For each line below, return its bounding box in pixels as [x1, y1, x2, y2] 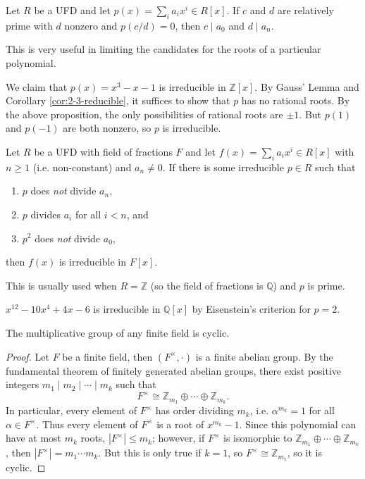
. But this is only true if [98, 445, 202, 460]
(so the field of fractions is [150, 278, 264, 292]
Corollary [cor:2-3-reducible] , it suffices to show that [6, 93, 230, 108]
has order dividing [155, 403, 234, 418]
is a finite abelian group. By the [195, 349, 333, 363]
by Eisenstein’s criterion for [192, 301, 311, 316]
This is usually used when [6, 278, 117, 292]
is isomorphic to [223, 430, 292, 445]
